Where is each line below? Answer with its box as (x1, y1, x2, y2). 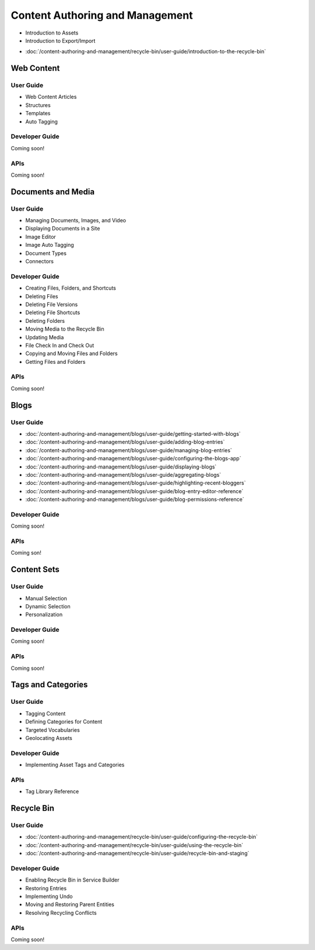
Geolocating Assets (25, 734, 72, 741)
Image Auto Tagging (25, 242, 74, 249)
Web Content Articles (25, 94, 77, 101)
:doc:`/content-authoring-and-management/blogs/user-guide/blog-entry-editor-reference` (25, 487, 244, 494)
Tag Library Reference (25, 788, 79, 795)
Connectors (25, 258, 54, 265)
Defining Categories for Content (25, 718, 102, 725)
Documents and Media (10, 187, 95, 197)
